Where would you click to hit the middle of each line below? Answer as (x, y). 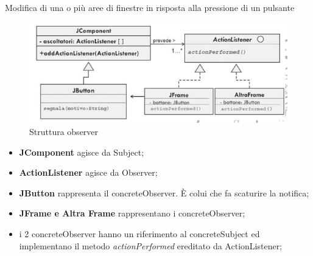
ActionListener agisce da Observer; (88, 172)
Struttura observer (64, 131)
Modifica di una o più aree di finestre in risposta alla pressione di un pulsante (150, 7)
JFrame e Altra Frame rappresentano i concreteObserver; (132, 213)
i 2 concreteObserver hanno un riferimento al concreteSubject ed (139, 233)
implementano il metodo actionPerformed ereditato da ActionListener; (151, 245)
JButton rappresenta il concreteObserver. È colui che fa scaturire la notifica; (164, 192)
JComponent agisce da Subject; (82, 152)
